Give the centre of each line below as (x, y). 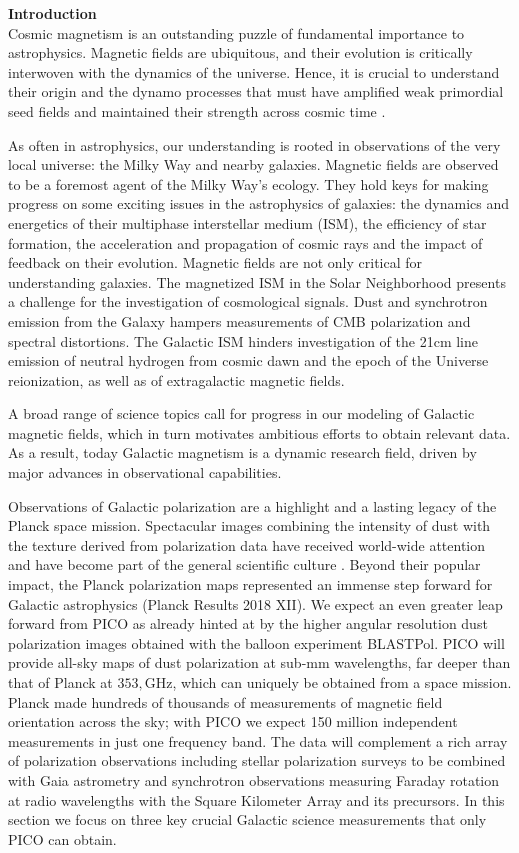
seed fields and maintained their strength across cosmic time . (197, 110)
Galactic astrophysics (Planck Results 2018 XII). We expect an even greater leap (255, 603)
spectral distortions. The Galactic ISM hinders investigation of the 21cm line (243, 340)
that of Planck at (60, 682)
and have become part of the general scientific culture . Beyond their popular (244, 564)
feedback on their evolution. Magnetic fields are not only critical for (215, 262)
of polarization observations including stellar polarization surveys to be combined (257, 760)
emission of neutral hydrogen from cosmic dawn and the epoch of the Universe (248, 360)
